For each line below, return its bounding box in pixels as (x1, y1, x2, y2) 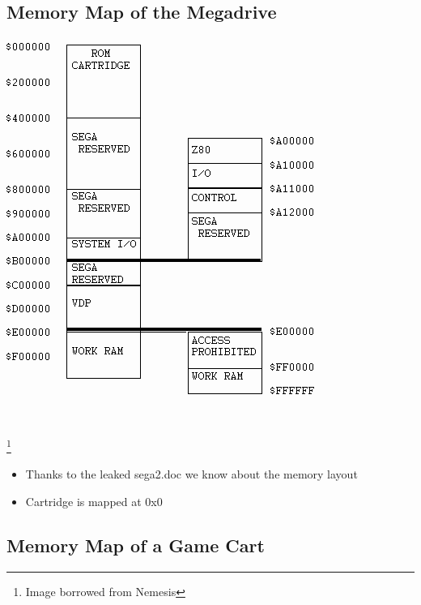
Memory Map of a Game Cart (6, 532, 265, 557)
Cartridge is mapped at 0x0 (25, 492, 163, 509)
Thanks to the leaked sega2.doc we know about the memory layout (25, 466, 358, 483)
